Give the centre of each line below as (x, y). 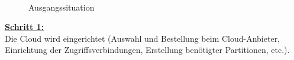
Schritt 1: (25, 27)
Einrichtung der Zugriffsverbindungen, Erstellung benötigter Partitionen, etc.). (147, 50)
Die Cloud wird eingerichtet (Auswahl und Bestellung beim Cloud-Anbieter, (143, 38)
